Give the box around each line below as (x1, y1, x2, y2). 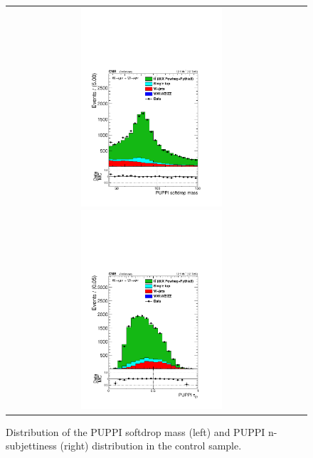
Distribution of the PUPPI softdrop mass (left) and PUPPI (6, 424, 265, 439)
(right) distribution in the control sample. (60, 438, 242, 453)
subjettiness (6, 438, 57, 453)
